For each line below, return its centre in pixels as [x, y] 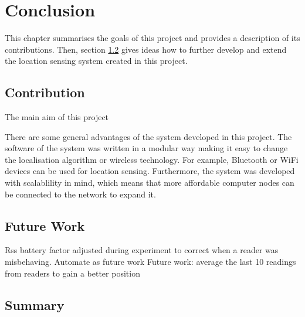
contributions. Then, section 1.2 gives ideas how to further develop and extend [146, 49]
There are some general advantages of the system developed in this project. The [148, 136]
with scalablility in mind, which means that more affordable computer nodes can [150, 183]
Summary [35, 304]
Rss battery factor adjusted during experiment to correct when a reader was [142, 250]
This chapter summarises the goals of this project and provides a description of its [152, 38]
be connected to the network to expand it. [80, 194]
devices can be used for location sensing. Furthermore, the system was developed [150, 171]
